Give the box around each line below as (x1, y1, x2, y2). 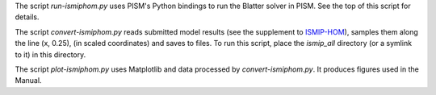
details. (15, 12, 40, 22)
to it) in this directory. (15, 49, 86, 60)
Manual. (15, 76, 42, 85)
